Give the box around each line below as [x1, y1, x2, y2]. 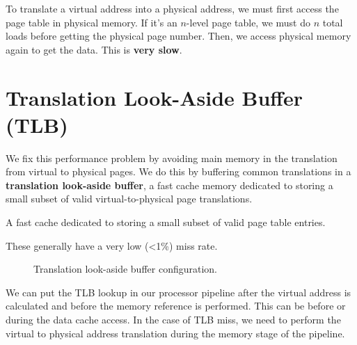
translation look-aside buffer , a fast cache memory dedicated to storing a [6, 177, 333, 192]
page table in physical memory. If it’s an [6, 15, 177, 29]
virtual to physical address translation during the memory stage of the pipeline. [6, 326, 345, 340]
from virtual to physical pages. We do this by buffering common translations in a [6, 164, 351, 179]
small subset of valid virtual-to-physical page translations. [6, 191, 253, 206]
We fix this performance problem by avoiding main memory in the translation [6, 150, 338, 165]
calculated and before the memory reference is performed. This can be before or [6, 298, 346, 313]
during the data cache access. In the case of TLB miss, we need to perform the [6, 312, 341, 327]
